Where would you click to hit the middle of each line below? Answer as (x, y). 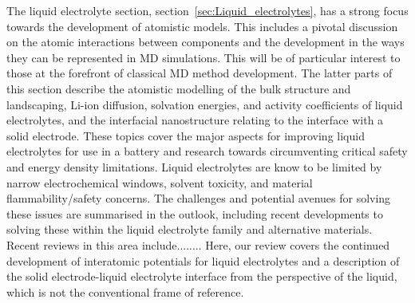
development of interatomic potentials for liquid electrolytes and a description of (203, 260)
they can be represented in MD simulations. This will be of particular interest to (204, 57)
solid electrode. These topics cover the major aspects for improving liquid (186, 135)
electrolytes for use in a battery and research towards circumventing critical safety (207, 151)
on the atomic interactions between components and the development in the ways (206, 42)
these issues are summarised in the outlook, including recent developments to (195, 213)
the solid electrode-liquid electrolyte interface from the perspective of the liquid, (202, 276)
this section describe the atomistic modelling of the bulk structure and (179, 88)
